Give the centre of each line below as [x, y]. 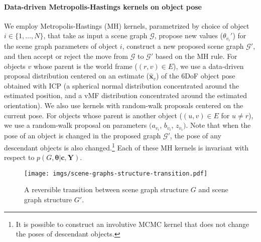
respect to [19, 157]
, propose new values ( [189, 35]
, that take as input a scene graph [95, 35]
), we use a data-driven [209, 66]
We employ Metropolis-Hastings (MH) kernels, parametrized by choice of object [127, 25]
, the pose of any [195, 136]
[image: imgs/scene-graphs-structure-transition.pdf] [116, 173]
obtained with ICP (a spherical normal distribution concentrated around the [122, 85]
